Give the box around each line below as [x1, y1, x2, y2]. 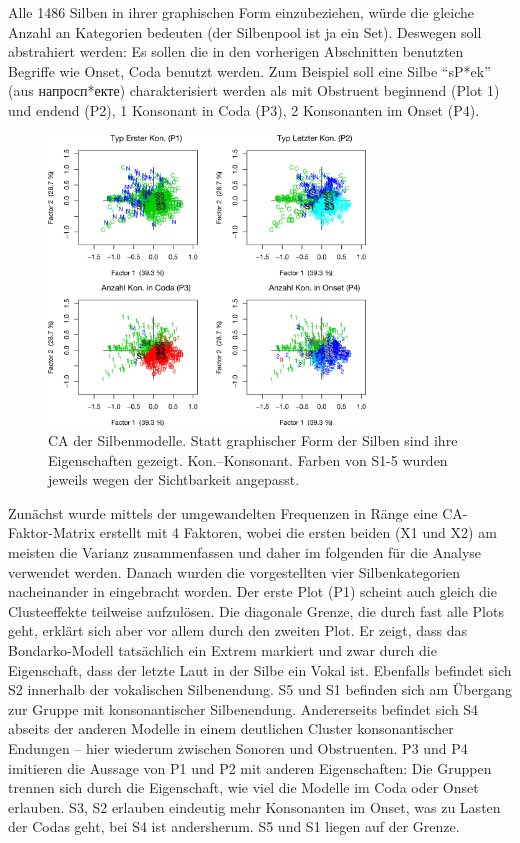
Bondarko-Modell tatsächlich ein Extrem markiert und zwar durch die [8, 640, 437, 660]
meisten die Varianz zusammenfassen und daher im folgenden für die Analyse [8, 542, 482, 563]
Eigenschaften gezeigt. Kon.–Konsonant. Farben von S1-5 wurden [48, 449, 448, 470]
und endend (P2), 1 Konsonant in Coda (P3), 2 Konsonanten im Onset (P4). [8, 99, 480, 120]
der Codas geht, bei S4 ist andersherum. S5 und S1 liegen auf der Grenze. [8, 816, 460, 837]
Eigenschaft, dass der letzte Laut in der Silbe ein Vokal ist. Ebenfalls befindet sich [8, 659, 512, 680]
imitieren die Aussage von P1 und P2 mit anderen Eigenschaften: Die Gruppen [8, 757, 492, 778]
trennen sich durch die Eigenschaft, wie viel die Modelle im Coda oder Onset [8, 777, 479, 798]
